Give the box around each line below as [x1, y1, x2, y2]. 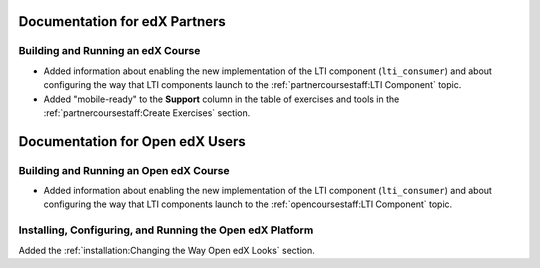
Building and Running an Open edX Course [18, 163, 230, 177]
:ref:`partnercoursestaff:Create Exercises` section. [43, 106, 251, 119]
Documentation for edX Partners [18, 13, 227, 30]
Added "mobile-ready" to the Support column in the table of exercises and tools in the [43, 93, 400, 105]
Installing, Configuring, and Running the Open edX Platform [18, 223, 314, 237]
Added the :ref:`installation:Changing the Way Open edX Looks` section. [18, 244, 315, 256]
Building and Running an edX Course [18, 44, 201, 58]
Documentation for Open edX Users [18, 133, 246, 150]
